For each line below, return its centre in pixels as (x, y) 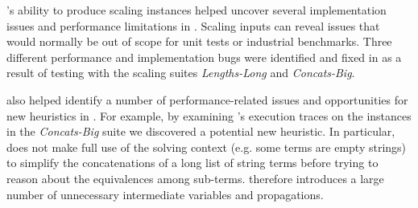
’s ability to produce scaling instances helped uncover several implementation (197, 10)
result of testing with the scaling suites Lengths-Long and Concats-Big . (181, 73)
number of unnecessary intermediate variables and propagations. (165, 194)
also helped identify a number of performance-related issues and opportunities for (207, 99)
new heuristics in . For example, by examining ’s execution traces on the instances (209, 115)
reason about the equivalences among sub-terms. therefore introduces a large (195, 178)
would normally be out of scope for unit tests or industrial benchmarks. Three (199, 41)
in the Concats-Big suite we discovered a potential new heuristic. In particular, (201, 131)
